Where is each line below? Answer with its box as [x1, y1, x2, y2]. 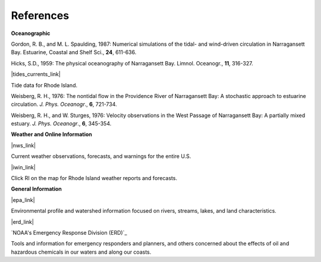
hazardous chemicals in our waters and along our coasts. [11, 248, 152, 255]
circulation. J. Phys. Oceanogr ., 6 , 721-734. [11, 101, 117, 108]
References [11, 9, 70, 22]
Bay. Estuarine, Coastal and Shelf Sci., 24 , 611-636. [11, 49, 137, 56]
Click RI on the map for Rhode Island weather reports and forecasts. [11, 175, 178, 182]
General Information [11, 185, 62, 192]
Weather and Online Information [11, 131, 92, 138]
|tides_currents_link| [11, 71, 61, 78]
